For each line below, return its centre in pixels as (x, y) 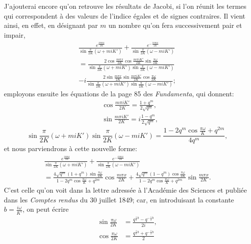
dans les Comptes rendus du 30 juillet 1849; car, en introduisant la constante (119, 199)
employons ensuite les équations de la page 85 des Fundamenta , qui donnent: (119, 94)
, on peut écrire (46, 209)
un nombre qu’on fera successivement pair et (175, 25)
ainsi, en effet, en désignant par (51, 25)
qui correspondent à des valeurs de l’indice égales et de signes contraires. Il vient (125, 15)
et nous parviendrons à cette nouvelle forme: (71, 148)
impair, (15, 34)
